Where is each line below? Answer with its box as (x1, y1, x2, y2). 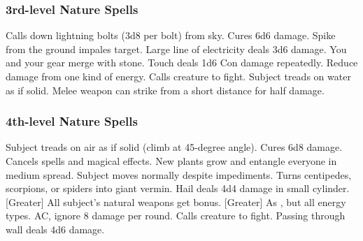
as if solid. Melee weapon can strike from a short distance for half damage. (6, 82, 325, 97)
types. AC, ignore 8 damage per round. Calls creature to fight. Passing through (6, 208, 346, 223)
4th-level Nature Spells (6, 112, 138, 130)
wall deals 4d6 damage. (6, 221, 105, 236)
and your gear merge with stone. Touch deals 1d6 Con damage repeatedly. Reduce (6, 55, 358, 70)
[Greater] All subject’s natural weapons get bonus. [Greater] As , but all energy (6, 194, 346, 209)
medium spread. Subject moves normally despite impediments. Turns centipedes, (6, 167, 352, 182)
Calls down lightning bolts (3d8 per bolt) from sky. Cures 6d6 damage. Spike (6, 28, 336, 43)
